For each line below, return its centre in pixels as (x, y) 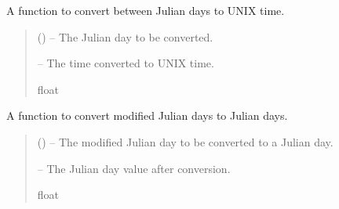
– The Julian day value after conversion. (134, 168)
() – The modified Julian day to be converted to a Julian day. (185, 141)
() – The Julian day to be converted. (125, 36)
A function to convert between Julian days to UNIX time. (146, 10)
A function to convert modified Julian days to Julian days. (147, 115)
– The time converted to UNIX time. (126, 63)
